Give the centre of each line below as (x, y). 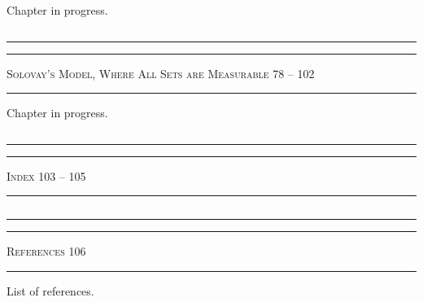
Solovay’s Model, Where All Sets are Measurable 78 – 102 (161, 73)
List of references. (50, 290)
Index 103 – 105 (46, 175)
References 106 (46, 251)
